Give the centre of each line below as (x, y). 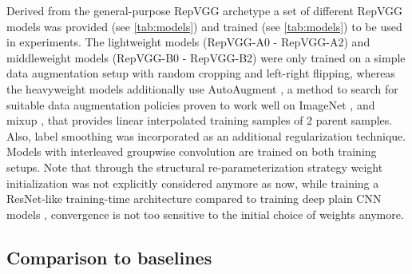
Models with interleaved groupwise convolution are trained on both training (192, 151)
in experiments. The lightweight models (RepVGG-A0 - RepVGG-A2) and (188, 42)
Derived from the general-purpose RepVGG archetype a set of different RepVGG (205, 10)
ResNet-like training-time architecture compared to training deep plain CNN (194, 199)
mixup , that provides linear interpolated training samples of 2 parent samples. (200, 120)
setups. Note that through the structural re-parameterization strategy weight (195, 167)
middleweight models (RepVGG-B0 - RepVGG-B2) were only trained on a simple (206, 57)
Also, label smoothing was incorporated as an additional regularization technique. (206, 135)
